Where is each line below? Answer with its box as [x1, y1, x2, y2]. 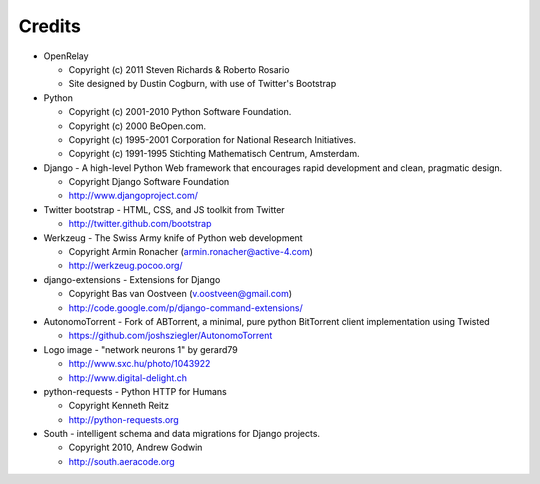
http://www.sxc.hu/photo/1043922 [68, 358, 211, 370]
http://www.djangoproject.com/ [68, 190, 199, 202]
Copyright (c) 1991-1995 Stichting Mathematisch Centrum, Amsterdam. [68, 148, 360, 160]
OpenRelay [43, 50, 89, 62]
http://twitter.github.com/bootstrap [68, 218, 212, 230]
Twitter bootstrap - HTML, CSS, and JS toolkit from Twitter [43, 203, 285, 215]
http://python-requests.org [68, 413, 179, 425]
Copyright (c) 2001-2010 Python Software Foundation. [68, 106, 292, 118]
